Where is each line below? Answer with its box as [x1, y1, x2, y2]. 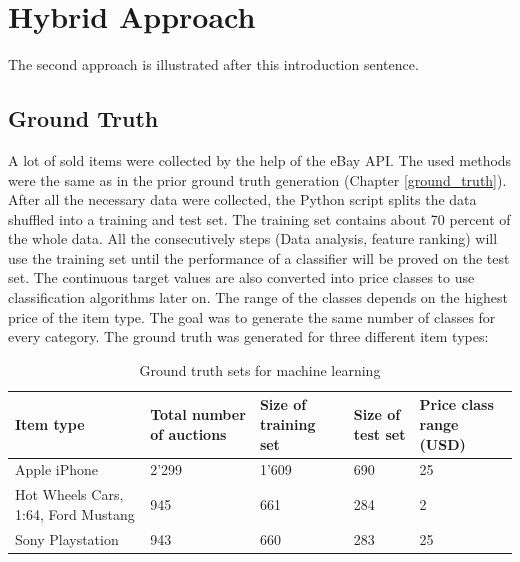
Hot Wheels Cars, [15, 484, 124, 505]
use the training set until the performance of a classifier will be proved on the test [8, 247, 510, 268]
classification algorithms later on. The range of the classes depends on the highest [8, 287, 509, 308]
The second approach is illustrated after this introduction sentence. [8, 54, 419, 75]
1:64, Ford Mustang [15, 503, 135, 524]
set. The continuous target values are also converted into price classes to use [8, 267, 475, 288]
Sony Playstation [15, 528, 119, 549]
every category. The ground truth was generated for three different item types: [8, 326, 489, 347]
